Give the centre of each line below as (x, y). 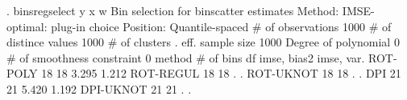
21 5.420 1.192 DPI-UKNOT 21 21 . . (99, 88)
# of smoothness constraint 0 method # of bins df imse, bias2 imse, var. (186, 57)
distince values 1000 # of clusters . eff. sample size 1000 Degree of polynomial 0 (203, 42)
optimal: (27, 26)
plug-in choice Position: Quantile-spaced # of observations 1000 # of (221, 26)
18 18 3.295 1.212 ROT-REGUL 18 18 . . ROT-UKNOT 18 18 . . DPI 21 (221, 73)
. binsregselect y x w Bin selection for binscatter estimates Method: (173, 10)
